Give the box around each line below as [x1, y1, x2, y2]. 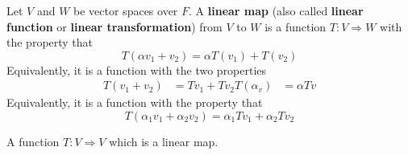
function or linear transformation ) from [6, 18, 223, 35]
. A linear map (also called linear [189, 2, 364, 18]
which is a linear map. [109, 133, 219, 149]
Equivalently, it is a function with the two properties [6, 61, 267, 78]
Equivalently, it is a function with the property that [6, 94, 263, 111]
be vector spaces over [73, 2, 178, 18]
